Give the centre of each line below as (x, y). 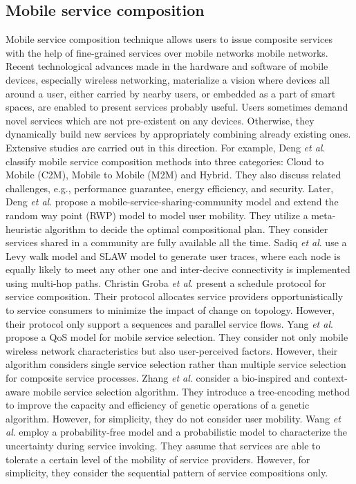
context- (330, 378)
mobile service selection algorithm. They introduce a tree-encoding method (191, 391)
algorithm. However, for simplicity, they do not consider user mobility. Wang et (173, 418)
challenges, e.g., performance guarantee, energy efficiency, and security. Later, (170, 188)
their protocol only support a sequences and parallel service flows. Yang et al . (169, 323)
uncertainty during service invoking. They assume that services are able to (163, 446)
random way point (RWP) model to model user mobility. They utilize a (157, 215)
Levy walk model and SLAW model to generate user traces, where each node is (173, 255)
